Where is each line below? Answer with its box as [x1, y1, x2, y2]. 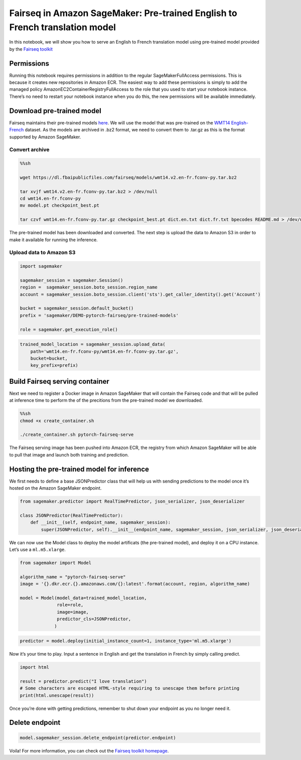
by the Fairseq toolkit [9, 46, 53, 52]
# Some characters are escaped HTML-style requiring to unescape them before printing [20, 685, 240, 691]
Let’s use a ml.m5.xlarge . [9, 547, 66, 552]
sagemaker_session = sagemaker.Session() [20, 277, 123, 283]
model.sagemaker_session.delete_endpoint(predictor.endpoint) [20, 735, 176, 740]
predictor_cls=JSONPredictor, [57, 616, 131, 622]
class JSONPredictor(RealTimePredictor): [20, 512, 123, 518]
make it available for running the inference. [9, 236, 98, 243]
